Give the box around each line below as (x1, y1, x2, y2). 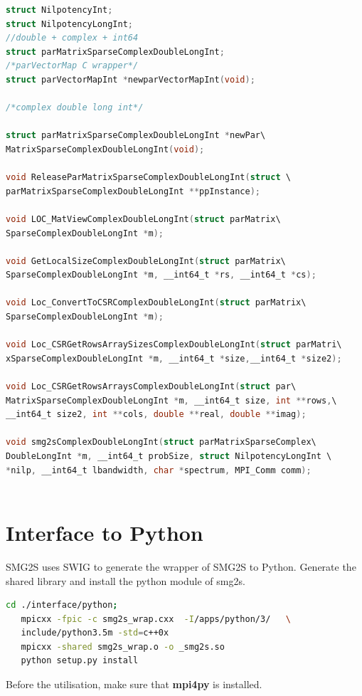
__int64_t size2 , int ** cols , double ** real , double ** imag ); (6, 409, 307, 420)
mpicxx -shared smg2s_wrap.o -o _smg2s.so (21, 641, 225, 652)
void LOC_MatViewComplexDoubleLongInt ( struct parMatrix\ (6, 213, 281, 224)
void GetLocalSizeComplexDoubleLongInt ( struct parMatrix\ (6, 255, 286, 266)
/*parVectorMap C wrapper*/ (6, 60, 139, 71)
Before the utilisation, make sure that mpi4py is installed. (6, 677, 262, 692)
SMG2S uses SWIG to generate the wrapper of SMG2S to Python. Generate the (6, 559, 356, 574)
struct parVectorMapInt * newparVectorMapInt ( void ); (6, 74, 255, 85)
